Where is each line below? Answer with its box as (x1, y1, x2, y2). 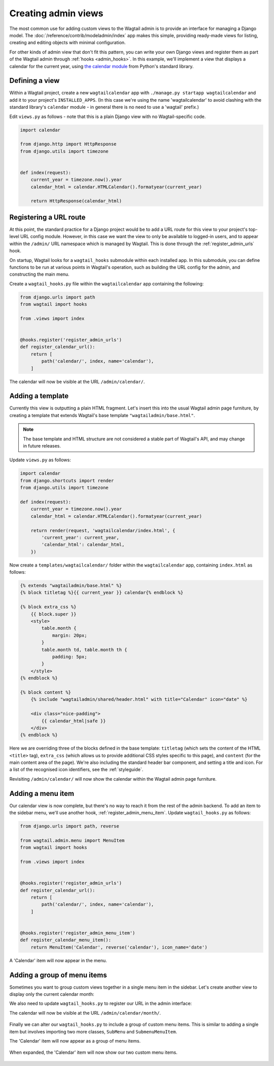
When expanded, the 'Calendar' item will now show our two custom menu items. (9, 1049, 178, 1055)
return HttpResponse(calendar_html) (30, 198, 122, 204)
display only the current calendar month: (9, 991, 94, 997)
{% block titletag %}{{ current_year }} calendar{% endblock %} (20, 590, 184, 596)
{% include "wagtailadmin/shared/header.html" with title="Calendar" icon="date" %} (30, 697, 248, 702)
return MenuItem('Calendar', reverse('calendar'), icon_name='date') (30, 944, 208, 950)
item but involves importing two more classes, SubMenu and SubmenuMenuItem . (9, 1028, 178, 1034)
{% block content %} (20, 689, 71, 695)
